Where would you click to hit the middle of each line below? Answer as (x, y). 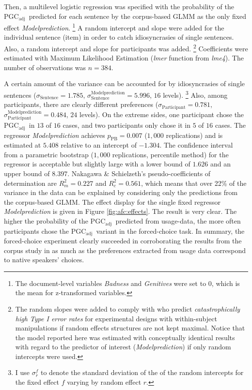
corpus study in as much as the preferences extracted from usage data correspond (125, 250)
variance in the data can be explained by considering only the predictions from (121, 192)
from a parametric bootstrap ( (49, 154)
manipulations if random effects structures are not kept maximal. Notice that (130, 328)
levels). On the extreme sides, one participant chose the (162, 114)
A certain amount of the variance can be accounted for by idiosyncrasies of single (125, 83)
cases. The (230, 125)
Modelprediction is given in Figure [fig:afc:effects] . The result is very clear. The (120, 211)
